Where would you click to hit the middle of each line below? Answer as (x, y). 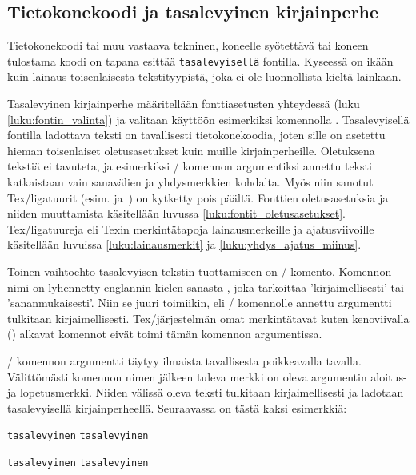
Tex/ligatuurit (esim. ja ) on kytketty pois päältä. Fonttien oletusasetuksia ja (198, 197)
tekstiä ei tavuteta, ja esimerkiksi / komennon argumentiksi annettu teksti (190, 166)
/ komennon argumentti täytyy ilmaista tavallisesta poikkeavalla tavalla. (184, 360)
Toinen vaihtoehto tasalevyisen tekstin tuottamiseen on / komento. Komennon (200, 271)
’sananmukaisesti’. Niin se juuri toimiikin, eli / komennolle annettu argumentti (200, 303)
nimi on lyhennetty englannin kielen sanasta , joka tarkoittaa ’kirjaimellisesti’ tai (206, 287)
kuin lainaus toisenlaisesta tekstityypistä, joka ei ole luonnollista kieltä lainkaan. (204, 76)
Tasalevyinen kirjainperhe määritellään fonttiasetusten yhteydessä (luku (184, 104)
